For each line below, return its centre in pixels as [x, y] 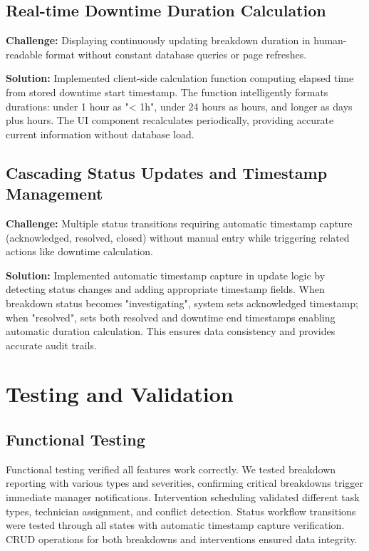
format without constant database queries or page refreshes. [176, 54]
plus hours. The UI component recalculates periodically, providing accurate [170, 120]
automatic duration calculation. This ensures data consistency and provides [171, 331]
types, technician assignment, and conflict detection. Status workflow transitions [181, 511]
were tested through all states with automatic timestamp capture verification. [175, 525]
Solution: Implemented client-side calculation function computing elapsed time [180, 78]
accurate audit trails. [51, 345]
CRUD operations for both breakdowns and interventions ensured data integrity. [182, 539]
